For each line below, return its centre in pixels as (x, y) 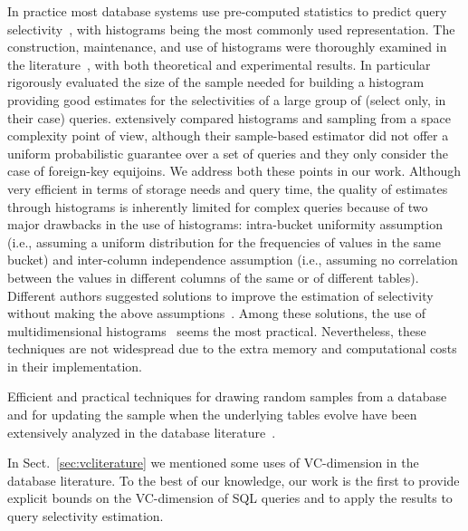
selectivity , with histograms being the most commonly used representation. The (231, 29)
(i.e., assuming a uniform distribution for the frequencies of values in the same (224, 241)
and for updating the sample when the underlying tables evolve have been (212, 415)
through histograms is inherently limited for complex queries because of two (218, 206)
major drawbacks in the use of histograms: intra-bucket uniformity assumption (225, 224)
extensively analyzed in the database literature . (142, 432)
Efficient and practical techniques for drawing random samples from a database (227, 396)
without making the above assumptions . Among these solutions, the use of (217, 313)
